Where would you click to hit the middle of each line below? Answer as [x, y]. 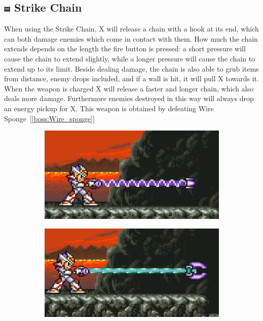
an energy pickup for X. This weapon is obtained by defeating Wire [109, 108]
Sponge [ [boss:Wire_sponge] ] [49, 118]
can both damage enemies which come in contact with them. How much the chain [131, 38]
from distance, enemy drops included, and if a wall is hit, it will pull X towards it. [131, 78]
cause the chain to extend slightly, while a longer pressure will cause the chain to [130, 58]
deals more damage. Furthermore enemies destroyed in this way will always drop [129, 98]
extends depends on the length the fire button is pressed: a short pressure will [125, 49]
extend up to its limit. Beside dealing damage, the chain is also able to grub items [131, 68]
